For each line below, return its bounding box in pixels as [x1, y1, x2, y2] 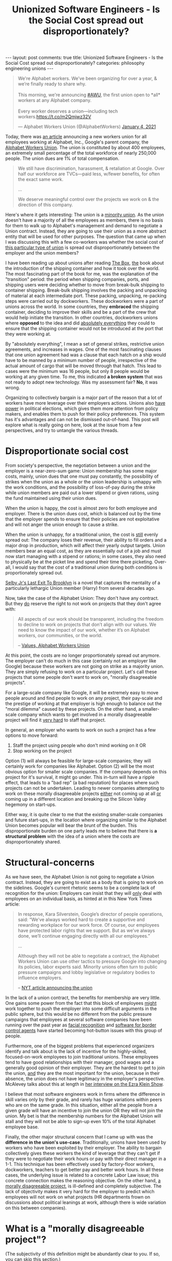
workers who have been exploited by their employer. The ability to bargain [5, 1145, 162, 1151]
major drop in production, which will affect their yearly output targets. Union [5, 543, 165, 549]
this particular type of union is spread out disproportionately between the [5, 244, 160, 250]
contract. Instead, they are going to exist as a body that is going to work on [5, 879, 164, 886]
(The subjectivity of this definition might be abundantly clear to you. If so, [5, 1251, 160, 1257]
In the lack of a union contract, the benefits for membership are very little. [5, 995, 161, 1001]
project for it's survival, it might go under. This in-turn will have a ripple [5, 774, 155, 780]
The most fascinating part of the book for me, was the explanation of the [5, 271, 159, 277]
